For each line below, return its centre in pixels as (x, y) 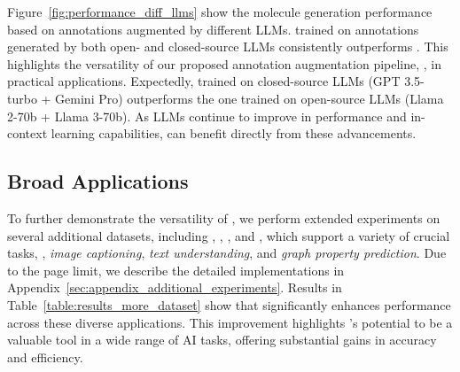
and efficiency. (45, 356)
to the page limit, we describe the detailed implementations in (176, 270)
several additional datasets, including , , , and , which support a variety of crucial (229, 235)
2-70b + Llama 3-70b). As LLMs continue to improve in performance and (207, 116)
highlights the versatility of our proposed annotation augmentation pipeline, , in (225, 63)
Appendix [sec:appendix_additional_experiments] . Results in (175, 287)
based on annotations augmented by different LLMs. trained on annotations (213, 29)
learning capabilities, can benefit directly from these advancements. (234, 133)
